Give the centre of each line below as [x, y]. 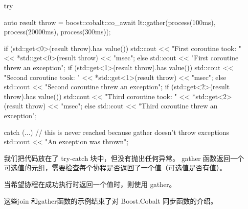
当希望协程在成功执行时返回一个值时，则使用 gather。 [90, 184]
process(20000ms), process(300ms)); [57, 32]
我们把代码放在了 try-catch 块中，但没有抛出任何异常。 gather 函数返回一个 [124, 158]
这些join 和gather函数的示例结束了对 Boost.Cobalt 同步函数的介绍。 [111, 200]
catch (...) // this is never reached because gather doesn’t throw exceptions [117, 132]
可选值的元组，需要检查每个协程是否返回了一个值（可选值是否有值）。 [115, 168]
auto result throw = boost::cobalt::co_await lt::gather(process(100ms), [110, 22]
